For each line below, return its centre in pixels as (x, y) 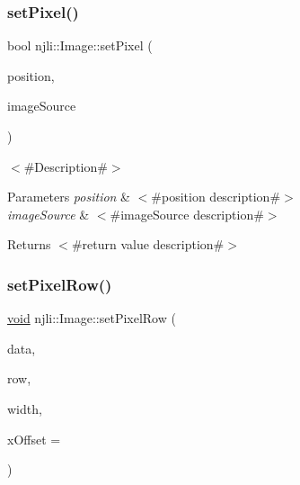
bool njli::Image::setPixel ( (80, 45)
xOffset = (34, 439)
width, (25, 408)
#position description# (216, 197)
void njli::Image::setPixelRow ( (92, 318)
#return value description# (148, 244)
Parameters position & (69, 197)
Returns (29, 244)
